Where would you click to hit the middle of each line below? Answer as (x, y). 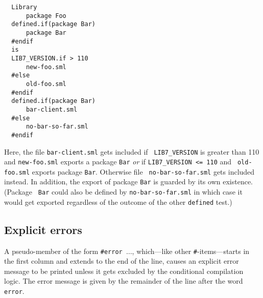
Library (24, 7)
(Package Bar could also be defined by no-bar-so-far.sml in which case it (123, 192)
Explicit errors (43, 229)
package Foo (46, 16)
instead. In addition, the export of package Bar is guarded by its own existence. (128, 182)
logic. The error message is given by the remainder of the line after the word (124, 281)
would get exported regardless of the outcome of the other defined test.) (118, 201)
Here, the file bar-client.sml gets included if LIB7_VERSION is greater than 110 (132, 151)
